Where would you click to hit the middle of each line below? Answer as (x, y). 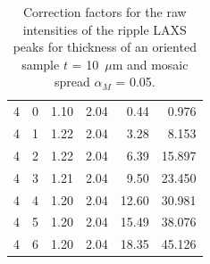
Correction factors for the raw (105, 12)
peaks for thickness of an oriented (105, 47)
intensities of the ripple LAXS (105, 29)
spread (72, 82)
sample (41, 64)
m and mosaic (150, 64)
